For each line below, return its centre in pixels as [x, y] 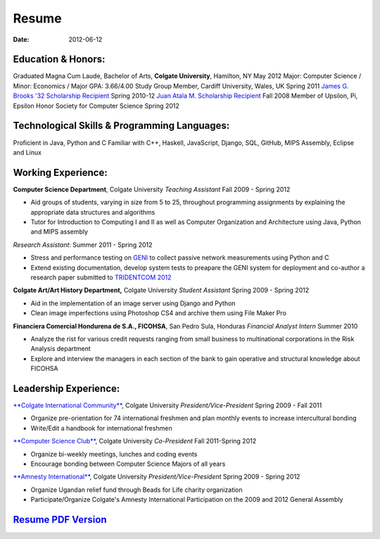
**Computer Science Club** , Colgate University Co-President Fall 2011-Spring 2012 [135, 441]
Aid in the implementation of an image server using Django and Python [133, 303]
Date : [21, 39]
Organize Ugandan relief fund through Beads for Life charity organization [137, 490]
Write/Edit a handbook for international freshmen [101, 428]
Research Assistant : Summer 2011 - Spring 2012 [83, 245]
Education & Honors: [59, 59]
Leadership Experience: [66, 388]
